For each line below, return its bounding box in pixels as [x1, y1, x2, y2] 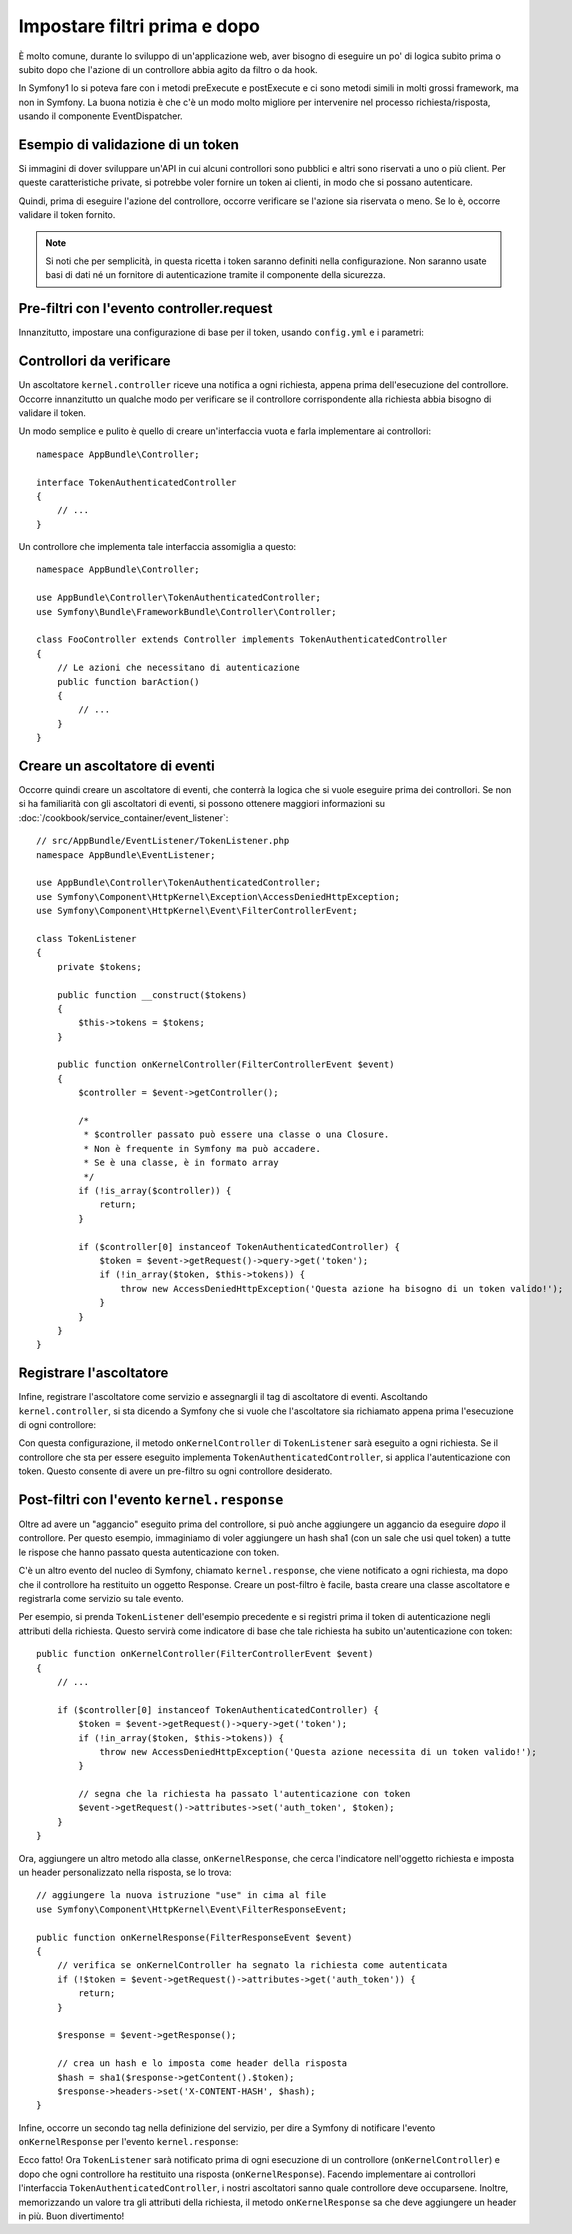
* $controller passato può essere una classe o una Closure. [83, 1129, 390, 1140]
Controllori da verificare [18, 353, 171, 370]
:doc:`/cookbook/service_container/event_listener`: [18, 811, 229, 824]
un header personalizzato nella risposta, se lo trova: [18, 1866, 232, 1879]
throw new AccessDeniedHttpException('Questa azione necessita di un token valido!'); [99, 1746, 537, 1757]
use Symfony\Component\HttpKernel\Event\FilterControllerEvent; [36, 905, 359, 917]
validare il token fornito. [18, 209, 116, 221]
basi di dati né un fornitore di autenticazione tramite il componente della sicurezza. [45, 269, 386, 281]
